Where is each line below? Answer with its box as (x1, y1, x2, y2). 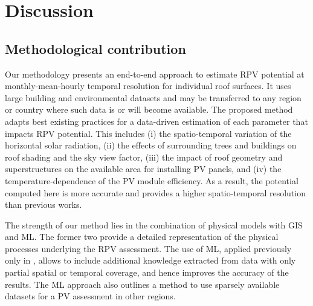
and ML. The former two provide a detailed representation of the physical (5, 230, 279, 243)
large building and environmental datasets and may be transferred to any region (5, 91, 302, 104)
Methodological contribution (5, 39, 186, 58)
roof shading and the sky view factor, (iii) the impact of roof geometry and (5, 150, 283, 163)
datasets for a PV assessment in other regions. (5, 290, 176, 302)
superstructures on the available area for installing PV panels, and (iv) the (5, 162, 282, 175)
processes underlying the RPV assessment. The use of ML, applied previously (5, 242, 292, 254)
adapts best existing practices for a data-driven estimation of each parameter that (5, 115, 308, 127)
